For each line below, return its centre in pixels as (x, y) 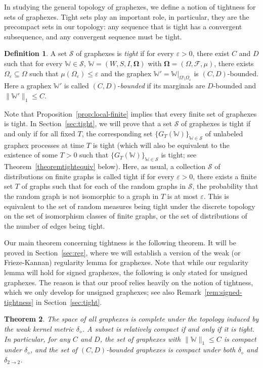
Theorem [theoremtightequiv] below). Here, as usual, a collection (105, 166)
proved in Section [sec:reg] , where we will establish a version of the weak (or (122, 252)
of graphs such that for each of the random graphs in (104, 186)
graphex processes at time (44, 145)
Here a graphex (28, 86)
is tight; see (179, 155)
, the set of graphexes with (140, 338)
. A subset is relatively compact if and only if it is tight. (168, 329)
